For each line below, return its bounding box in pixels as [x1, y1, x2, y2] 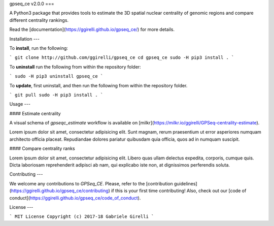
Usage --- [9, 101, 30, 107]
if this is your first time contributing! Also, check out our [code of [111, 188, 247, 194]
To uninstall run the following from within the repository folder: [9, 63, 142, 70]
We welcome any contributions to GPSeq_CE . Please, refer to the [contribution [9, 180, 174, 186]
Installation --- [9, 36, 40, 42]
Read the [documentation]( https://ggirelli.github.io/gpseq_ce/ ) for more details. [9, 26, 175, 33]
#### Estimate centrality [9, 110, 61, 116]
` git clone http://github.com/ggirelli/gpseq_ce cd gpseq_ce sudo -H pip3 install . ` [9, 55, 234, 60]
